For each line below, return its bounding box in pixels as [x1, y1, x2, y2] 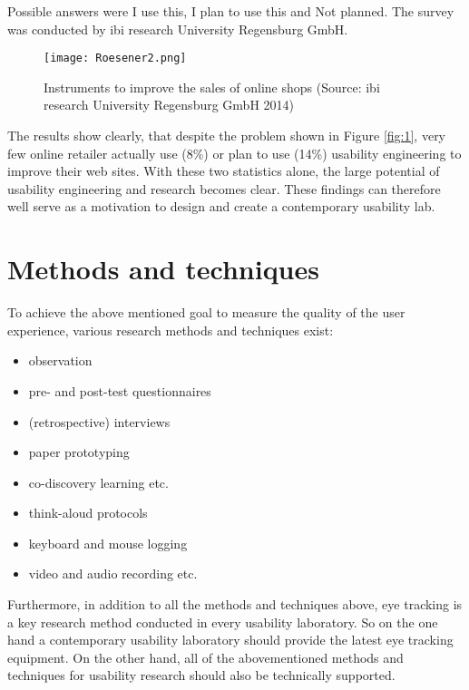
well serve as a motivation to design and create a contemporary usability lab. [7, 197, 435, 216]
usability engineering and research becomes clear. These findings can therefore [7, 179, 441, 198]
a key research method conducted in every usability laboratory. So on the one [7, 612, 438, 631]
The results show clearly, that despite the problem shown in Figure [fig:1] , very [7, 126, 446, 145]
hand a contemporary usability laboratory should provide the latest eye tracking [7, 630, 454, 649]
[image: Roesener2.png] [44, 52, 187, 65]
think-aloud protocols [28, 503, 148, 522]
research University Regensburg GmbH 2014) [44, 95, 294, 114]
